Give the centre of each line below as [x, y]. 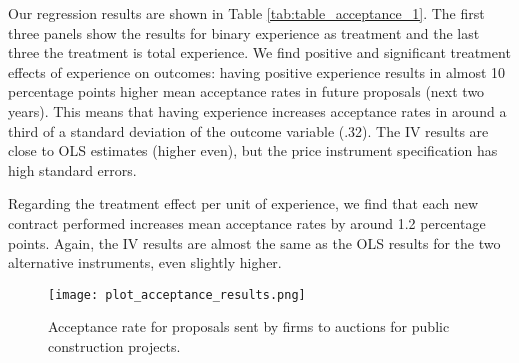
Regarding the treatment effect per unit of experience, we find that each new [243, 203]
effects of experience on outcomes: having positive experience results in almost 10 [257, 71]
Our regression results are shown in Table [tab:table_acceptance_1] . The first [246, 13]
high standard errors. [72, 169]
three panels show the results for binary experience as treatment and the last [244, 32]
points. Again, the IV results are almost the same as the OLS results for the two [254, 242]
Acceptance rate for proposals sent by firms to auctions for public [249, 326]
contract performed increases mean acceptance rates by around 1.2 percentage [247, 222]
